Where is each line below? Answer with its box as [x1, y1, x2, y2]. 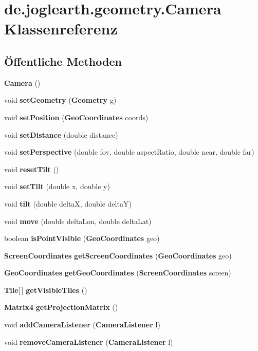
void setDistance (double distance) [4, 129, 118, 140]
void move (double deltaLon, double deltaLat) [4, 215, 152, 226]
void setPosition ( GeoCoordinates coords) [4, 112, 149, 122]
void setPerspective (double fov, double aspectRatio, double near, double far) [4, 146, 254, 157]
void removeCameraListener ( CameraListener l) [4, 336, 173, 347]
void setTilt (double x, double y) [4, 181, 110, 192]
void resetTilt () [4, 163, 59, 174]
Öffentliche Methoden [4, 53, 122, 69]
